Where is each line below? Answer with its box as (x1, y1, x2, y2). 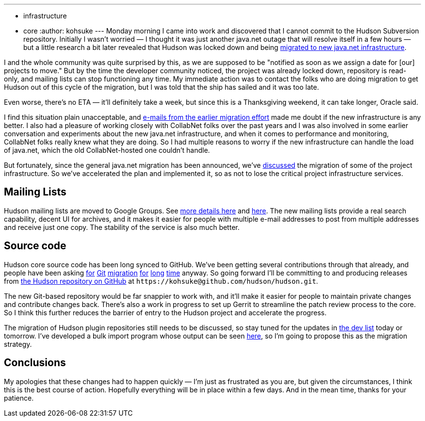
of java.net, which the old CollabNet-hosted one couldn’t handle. (4, 146, 210, 154)
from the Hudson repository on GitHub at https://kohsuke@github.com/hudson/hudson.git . (4, 276, 318, 285)
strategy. (4, 340, 32, 348)
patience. (4, 393, 34, 402)
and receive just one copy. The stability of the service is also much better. (4, 223, 240, 231)
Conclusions (4, 356, 66, 369)
